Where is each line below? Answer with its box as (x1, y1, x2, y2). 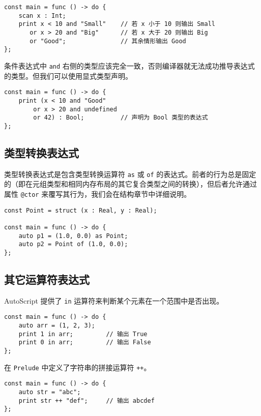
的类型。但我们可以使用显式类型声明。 (4, 70, 132, 81)
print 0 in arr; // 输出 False (18, 339, 151, 346)
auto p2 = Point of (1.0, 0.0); (18, 241, 128, 248)
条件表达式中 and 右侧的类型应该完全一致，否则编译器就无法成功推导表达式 (4, 60, 255, 71)
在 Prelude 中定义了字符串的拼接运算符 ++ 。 (4, 362, 151, 372)
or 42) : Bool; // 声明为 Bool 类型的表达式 (33, 114, 208, 122)
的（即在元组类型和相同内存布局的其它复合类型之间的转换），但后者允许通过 (4, 179, 257, 189)
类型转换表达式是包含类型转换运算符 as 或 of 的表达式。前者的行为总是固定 (4, 168, 256, 179)
